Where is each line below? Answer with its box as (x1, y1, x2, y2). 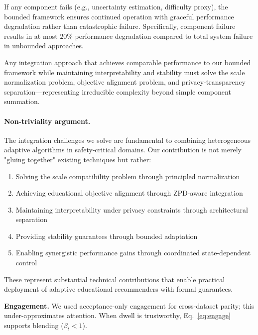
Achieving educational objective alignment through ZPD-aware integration (15, 188, 243, 198)
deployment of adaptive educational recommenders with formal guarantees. (4, 284, 233, 294)
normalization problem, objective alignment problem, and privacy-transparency (4, 77, 246, 87)
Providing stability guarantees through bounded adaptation (15, 230, 198, 241)
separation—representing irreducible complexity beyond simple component (4, 86, 231, 97)
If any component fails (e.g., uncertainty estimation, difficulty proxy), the (4, 1, 228, 11)
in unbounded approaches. (4, 40, 84, 51)
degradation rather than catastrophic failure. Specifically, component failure (4, 21, 236, 31)
